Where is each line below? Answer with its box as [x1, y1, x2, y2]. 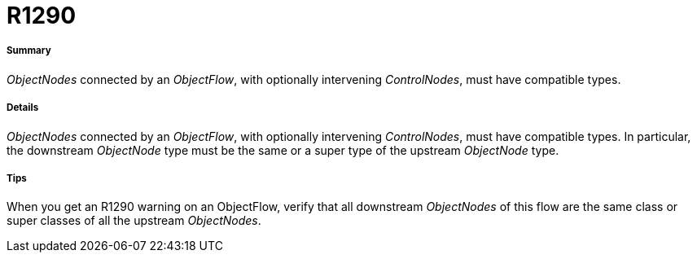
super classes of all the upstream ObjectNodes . [7, 213, 261, 228]
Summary [7, 45, 51, 57]
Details [7, 102, 39, 114]
